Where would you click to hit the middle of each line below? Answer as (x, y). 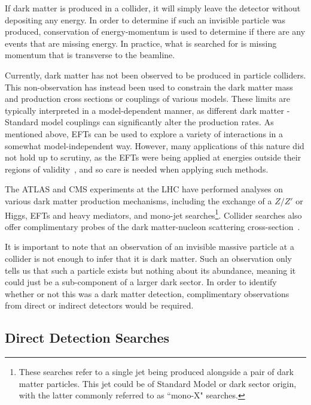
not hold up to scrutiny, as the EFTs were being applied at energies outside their (153, 157)
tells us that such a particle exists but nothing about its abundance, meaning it (150, 270)
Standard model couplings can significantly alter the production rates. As (139, 122)
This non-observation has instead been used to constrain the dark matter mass (149, 87)
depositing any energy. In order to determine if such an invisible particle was (145, 19)
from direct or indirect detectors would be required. (99, 305)
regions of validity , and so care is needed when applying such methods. (137, 169)
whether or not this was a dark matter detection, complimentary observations (147, 293)
